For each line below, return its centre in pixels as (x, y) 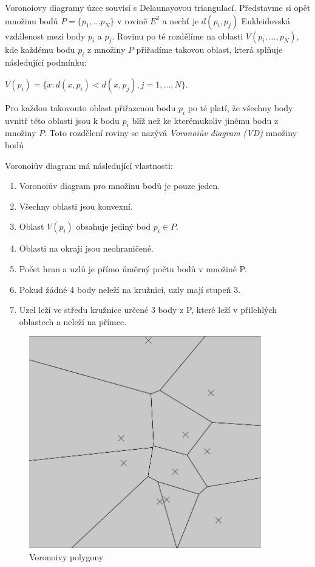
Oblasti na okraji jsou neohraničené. (86, 248)
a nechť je (181, 20)
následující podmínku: (46, 62)
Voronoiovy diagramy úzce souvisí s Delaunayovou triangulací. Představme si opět (158, 7)
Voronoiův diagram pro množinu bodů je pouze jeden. (120, 186)
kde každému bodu (40, 50)
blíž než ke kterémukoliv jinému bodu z (205, 120)
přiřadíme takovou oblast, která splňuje (209, 50)
